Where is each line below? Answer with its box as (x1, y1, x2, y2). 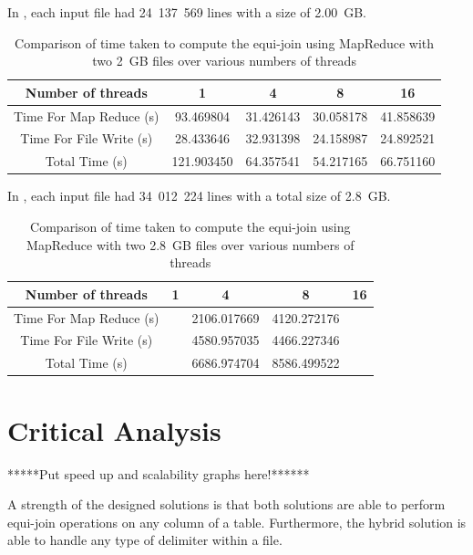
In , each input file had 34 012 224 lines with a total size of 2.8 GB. (7, 186, 391, 205)
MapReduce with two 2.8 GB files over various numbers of (26, 235, 355, 254)
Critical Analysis (7, 411, 221, 448)
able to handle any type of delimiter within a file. (7, 530, 283, 550)
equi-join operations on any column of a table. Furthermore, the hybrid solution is (7, 512, 467, 531)
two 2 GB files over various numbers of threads (92, 51, 356, 70)
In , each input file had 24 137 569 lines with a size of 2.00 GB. (7, 3, 366, 21)
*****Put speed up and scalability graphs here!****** (7, 464, 310, 483)
